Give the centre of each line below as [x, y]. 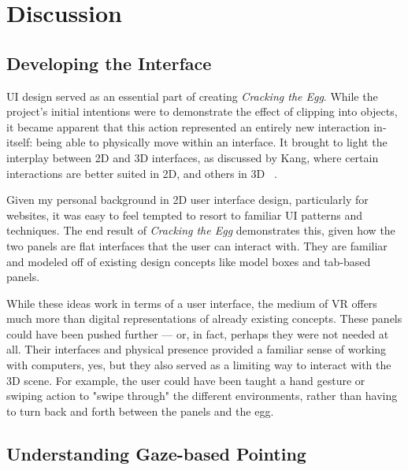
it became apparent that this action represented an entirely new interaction [188, 126]
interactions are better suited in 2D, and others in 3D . [142, 173]
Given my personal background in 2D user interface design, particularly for [187, 200]
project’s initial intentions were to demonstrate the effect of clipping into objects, [202, 111]
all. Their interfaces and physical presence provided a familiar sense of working [197, 349]
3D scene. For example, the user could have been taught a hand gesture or [186, 380]
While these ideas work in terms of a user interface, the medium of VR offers [192, 303]
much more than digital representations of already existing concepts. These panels [204, 318]
